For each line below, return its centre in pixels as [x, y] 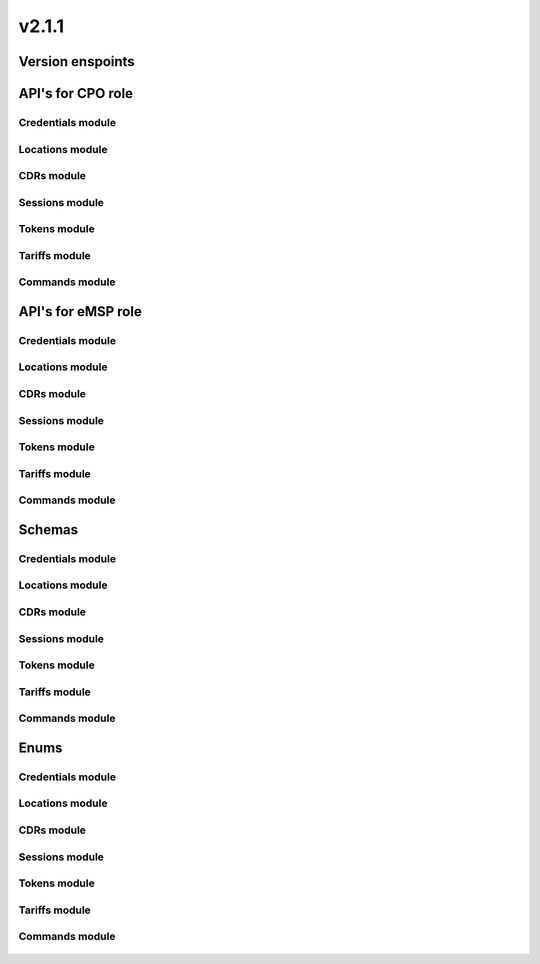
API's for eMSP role [80, 311]
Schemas [48, 529]
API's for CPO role [76, 93]
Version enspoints [76, 61]
